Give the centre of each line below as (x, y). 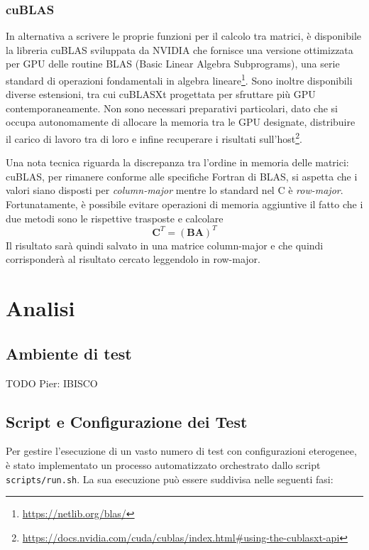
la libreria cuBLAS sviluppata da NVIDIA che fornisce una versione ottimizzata (180, 49)
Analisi (40, 308)
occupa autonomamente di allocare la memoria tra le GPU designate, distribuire (181, 122)
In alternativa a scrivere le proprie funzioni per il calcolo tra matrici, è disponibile (183, 36)
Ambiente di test (69, 353)
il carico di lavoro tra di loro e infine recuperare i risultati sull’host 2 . (154, 137)
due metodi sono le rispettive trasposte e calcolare (115, 218)
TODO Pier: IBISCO (52, 383)
